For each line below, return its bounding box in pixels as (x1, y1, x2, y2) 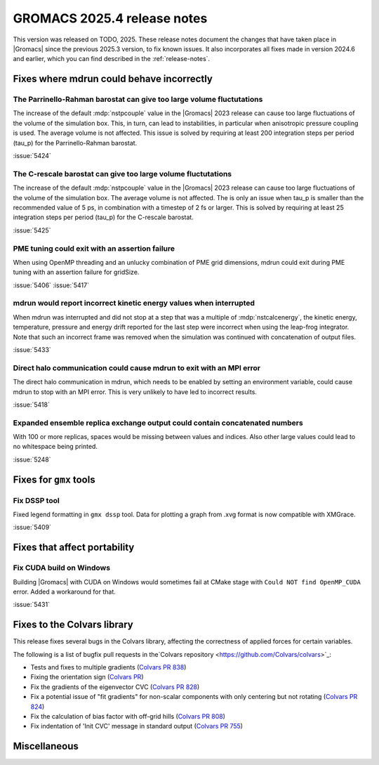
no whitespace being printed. (13, 443, 98, 451)
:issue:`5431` (13, 601, 51, 609)
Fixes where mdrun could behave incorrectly (13, 73, 213, 85)
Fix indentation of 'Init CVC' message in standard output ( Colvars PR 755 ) (30, 722, 244, 731)
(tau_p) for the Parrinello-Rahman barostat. (13, 138, 138, 147)
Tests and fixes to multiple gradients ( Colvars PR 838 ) (30, 663, 187, 671)
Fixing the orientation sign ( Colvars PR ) (30, 673, 144, 681)
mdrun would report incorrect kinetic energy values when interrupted (13, 299, 255, 308)
